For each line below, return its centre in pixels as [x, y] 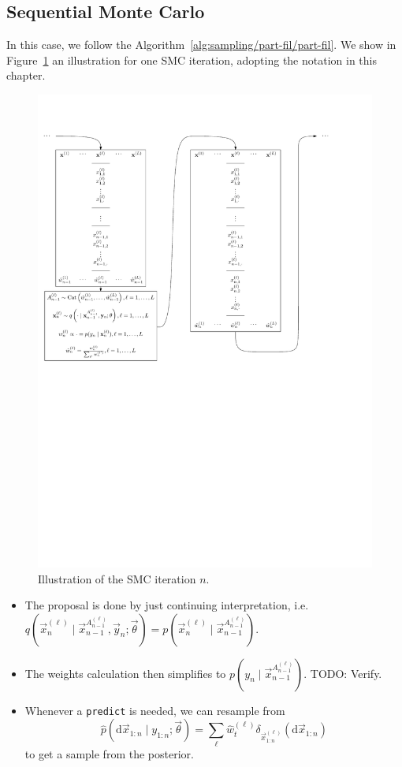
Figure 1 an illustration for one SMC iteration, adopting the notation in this [192, 60]
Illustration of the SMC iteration [117, 578]
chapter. [26, 75]
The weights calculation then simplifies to [125, 673]
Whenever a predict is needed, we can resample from [155, 710]
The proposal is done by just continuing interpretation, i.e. [167, 605]
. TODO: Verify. [343, 673]
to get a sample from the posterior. [109, 753]
